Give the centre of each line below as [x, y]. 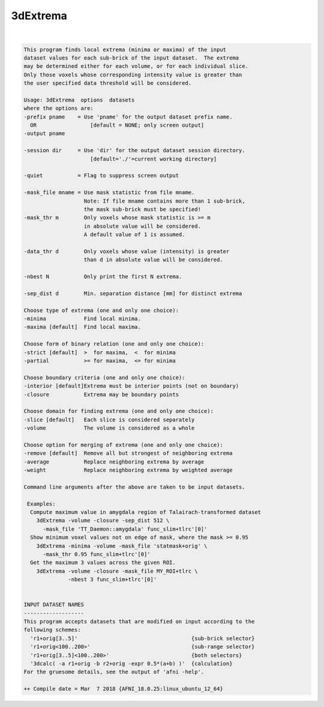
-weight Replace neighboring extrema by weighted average [128, 470]
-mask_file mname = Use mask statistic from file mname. [109, 193]
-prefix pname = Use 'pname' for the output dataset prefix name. [128, 117]
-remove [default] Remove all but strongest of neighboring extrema [128, 453]
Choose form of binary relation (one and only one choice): [114, 344]
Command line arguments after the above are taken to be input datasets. [134, 487]
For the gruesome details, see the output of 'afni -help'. [114, 672]
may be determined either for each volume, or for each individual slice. [136, 66]
